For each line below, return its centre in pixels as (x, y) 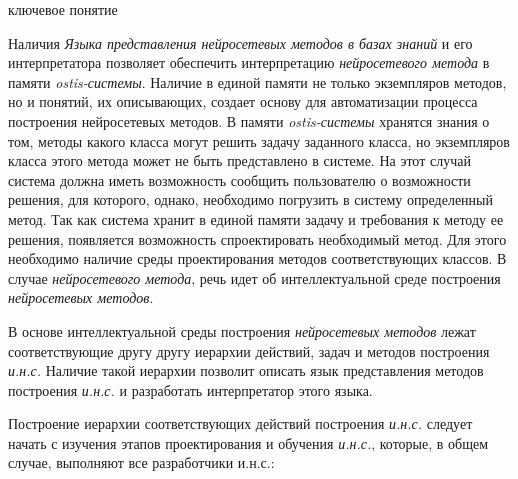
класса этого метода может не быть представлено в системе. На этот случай (239, 160)
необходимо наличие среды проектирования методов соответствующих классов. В (257, 258)
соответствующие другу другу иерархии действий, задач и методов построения (249, 350)
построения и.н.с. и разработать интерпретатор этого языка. (190, 389)
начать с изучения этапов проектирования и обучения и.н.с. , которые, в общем (248, 442)
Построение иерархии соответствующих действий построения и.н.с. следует (240, 423)
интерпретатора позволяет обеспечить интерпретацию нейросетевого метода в (249, 62)
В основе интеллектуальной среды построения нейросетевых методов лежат (242, 330)
